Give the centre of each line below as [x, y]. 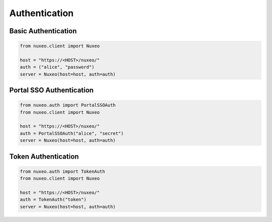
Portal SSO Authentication [52, 90]
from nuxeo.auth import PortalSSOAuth [68, 105]
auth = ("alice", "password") [57, 67]
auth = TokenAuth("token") [53, 200]
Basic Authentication [43, 31]
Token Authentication [44, 156]
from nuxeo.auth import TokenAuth [62, 171]
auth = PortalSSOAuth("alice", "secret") [72, 133]
